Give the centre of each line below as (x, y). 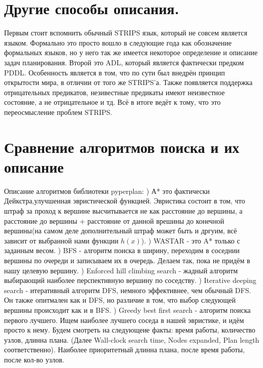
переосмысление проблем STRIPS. (58, 112)
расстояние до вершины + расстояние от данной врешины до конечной (114, 220)
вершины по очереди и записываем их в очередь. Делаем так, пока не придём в (127, 260)
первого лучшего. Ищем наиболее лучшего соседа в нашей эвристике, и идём (124, 320)
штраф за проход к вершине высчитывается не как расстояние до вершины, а (123, 210)
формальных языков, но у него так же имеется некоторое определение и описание (131, 52)
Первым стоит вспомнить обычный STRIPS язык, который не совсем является (126, 33)
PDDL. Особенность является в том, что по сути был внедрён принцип (115, 72)
